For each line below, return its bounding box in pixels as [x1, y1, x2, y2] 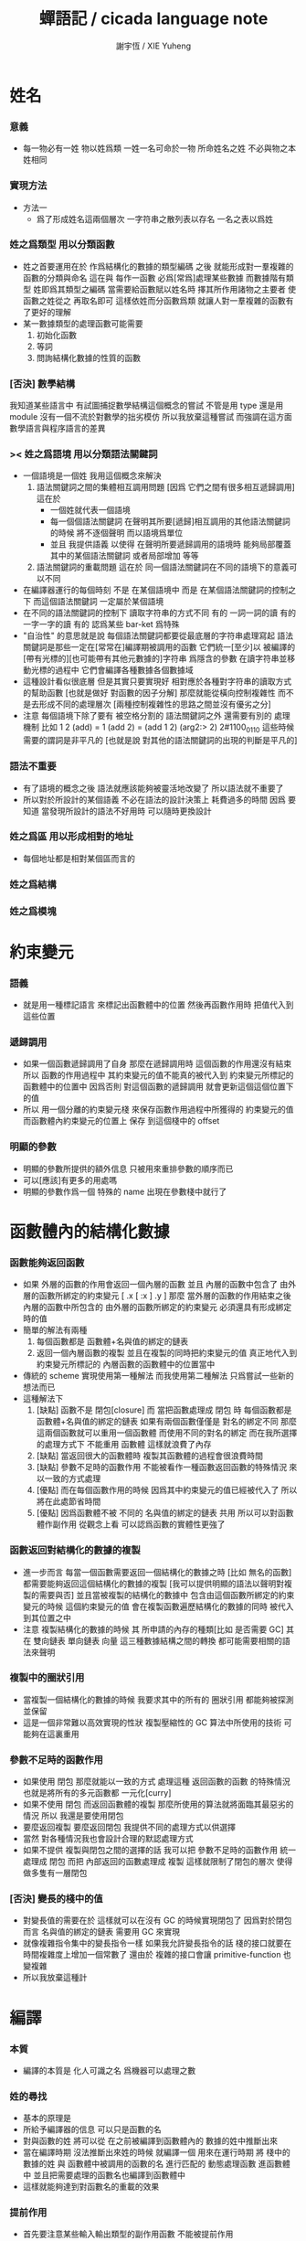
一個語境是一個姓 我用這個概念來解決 [22, 470, 162, 481]
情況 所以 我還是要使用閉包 [22, 1810, 124, 1821]
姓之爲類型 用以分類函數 [9, 239, 115, 251]
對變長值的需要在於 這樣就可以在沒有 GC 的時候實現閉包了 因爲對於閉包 [22, 1915, 292, 1926]
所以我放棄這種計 [22, 1972, 88, 1983]
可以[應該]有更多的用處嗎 [22, 1174, 118, 1185]
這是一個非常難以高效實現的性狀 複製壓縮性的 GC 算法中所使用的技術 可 [22, 1716, 292, 1728]
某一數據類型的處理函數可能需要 [22, 317, 143, 329]
